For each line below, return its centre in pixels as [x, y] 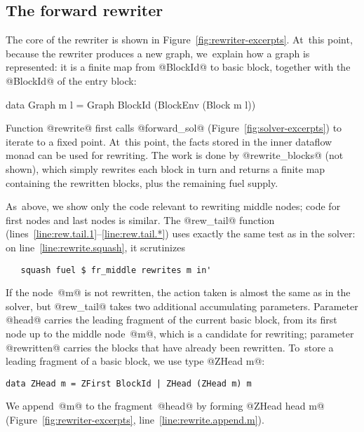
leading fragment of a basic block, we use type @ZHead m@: [135, 361]
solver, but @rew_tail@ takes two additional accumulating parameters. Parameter [182, 306]
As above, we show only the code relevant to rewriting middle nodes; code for [173, 206]
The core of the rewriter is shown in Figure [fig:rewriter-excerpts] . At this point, [179, 40]
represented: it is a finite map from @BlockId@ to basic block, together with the [178, 67]
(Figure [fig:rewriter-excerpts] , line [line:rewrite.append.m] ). [135, 419]
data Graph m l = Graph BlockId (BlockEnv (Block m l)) [131, 104]
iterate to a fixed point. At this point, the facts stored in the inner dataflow [169, 141]
